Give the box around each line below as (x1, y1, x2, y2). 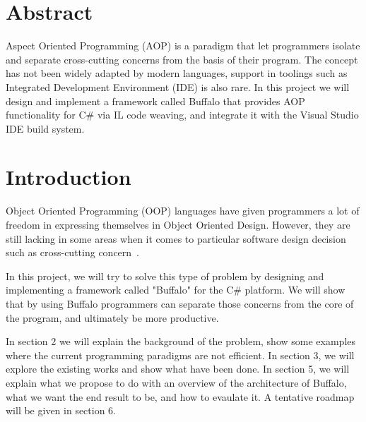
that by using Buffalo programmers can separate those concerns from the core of (6, 296, 354, 311)
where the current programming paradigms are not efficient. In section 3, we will (6, 347, 355, 362)
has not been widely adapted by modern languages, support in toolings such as (6, 66, 348, 80)
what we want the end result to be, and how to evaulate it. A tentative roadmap (6, 389, 355, 404)
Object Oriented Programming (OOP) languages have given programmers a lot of (6, 203, 360, 218)
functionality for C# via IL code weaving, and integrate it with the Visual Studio (6, 107, 359, 122)
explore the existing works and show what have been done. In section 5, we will (6, 361, 350, 376)
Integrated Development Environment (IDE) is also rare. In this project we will (6, 79, 350, 94)
